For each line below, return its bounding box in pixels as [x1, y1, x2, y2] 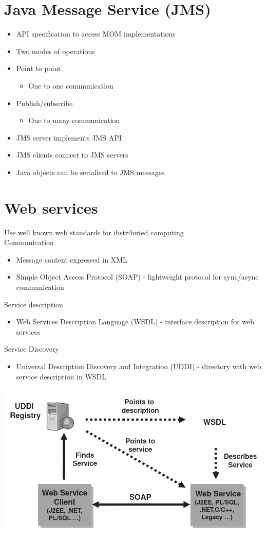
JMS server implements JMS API [16, 132, 122, 143]
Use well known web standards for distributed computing [4, 227, 184, 237]
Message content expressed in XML [16, 254, 127, 265]
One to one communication [28, 80, 113, 91]
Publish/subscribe [16, 97, 73, 108]
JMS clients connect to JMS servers [16, 149, 128, 160]
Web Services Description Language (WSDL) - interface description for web [16, 316, 254, 327]
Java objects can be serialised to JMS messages [16, 166, 165, 177]
